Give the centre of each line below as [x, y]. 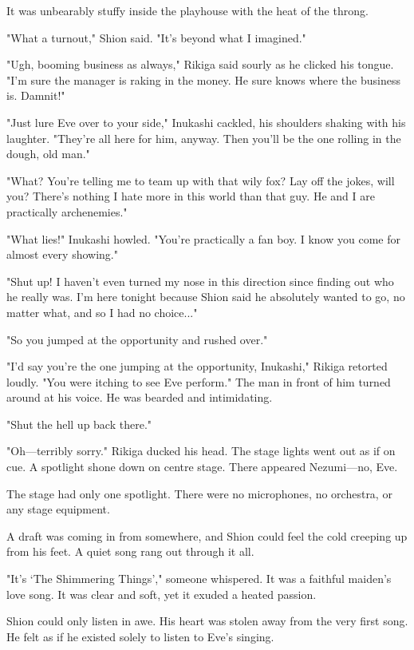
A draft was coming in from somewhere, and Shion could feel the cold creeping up [207, 535]
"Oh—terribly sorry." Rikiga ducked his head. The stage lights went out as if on [201, 451]
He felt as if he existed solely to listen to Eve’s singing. [140, 636]
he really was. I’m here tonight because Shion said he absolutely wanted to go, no [206, 297]
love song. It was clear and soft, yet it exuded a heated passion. [162, 594]
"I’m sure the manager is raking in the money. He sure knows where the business [203, 79]
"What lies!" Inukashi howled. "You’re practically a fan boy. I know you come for [203, 238]
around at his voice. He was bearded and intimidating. [140, 397]
